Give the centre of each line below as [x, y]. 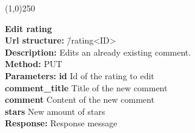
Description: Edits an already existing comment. [98, 52]
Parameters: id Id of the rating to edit [80, 75]
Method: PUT [34, 64]
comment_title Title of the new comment [86, 87]
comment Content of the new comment [80, 99]
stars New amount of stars [55, 111]
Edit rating [28, 28]
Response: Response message [61, 123]
